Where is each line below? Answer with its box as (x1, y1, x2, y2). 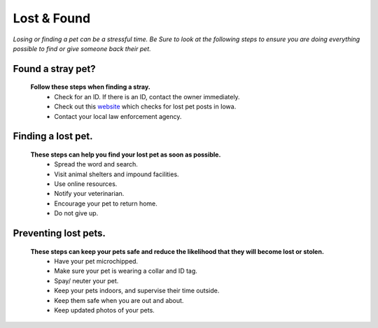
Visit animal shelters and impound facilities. (54, 170, 179, 178)
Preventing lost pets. (13, 227, 106, 239)
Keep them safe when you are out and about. (54, 296, 184, 304)
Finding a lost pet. (13, 130, 93, 143)
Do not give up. (54, 209, 99, 218)
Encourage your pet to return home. (54, 199, 157, 208)
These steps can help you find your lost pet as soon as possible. (30, 150, 221, 159)
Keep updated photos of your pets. (54, 306, 155, 315)
